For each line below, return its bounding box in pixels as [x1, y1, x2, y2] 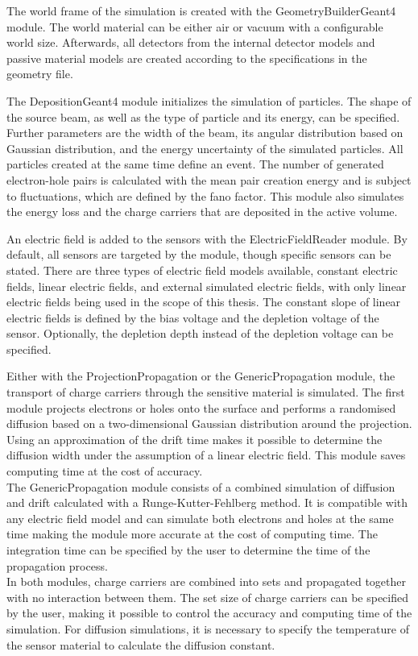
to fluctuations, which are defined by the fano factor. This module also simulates [6, 187, 404, 204]
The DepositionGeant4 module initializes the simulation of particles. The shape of [6, 92, 412, 109]
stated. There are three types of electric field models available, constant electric [6, 261, 398, 278]
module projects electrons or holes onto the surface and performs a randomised [6, 399, 396, 416]
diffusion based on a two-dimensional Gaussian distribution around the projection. [6, 415, 412, 432]
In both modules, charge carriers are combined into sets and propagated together [6, 573, 407, 590]
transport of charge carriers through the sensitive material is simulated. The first [6, 384, 405, 401]
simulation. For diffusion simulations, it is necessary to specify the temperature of [6, 620, 409, 637]
